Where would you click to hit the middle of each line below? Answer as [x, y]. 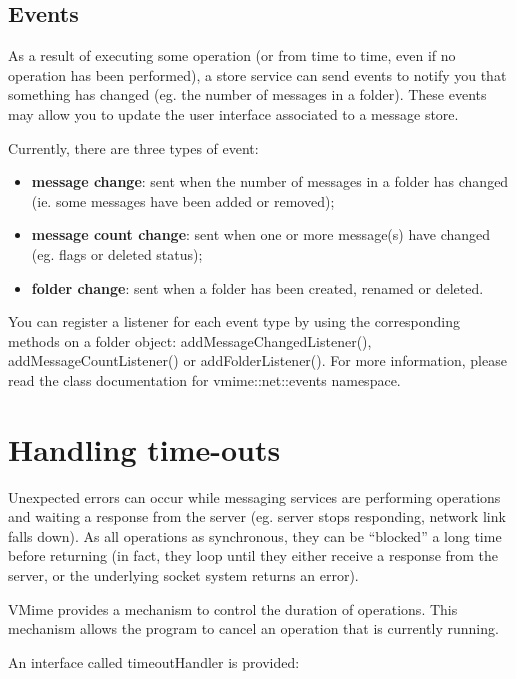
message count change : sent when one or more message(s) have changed [261, 234]
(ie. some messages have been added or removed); [183, 200]
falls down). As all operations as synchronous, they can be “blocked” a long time [255, 535]
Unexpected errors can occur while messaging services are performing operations [254, 496]
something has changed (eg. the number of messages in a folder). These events [247, 94]
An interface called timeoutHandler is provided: [154, 661]
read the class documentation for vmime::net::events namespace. [204, 379]
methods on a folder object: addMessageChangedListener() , [190, 340]
